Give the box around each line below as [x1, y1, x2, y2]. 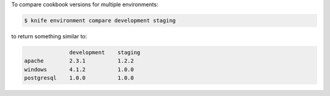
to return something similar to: [11, 32, 87, 39]
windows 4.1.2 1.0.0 [24, 66, 134, 73]
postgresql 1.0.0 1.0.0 [24, 75, 134, 81]
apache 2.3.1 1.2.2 [24, 58, 134, 64]
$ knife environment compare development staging [24, 17, 176, 24]
